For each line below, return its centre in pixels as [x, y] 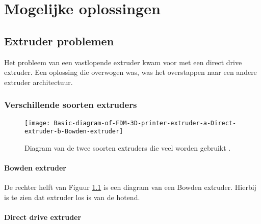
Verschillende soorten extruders [71, 105]
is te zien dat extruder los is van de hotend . [72, 197]
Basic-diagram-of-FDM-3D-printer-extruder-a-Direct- [145, 123]
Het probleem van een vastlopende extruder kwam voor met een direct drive [123, 62]
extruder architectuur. [38, 82]
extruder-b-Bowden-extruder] [74, 132]
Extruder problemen [59, 40]
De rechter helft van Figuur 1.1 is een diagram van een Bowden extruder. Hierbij [130, 187]
